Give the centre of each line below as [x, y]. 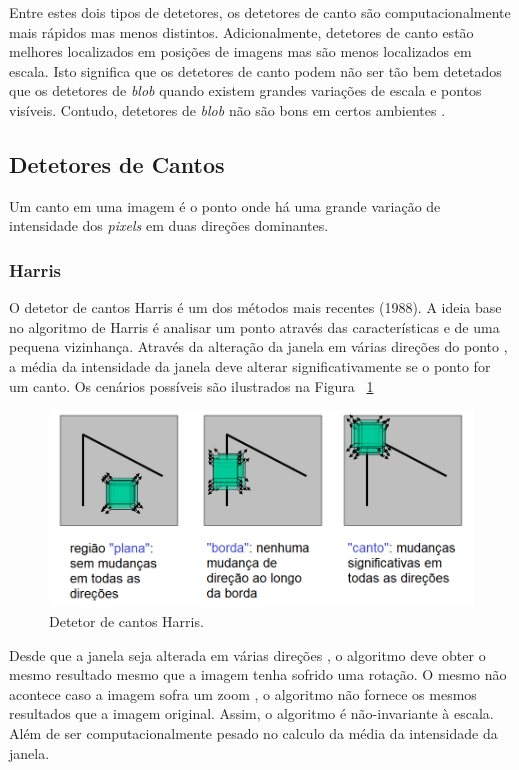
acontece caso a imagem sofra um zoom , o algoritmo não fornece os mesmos [243, 693]
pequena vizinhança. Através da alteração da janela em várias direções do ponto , [258, 346]
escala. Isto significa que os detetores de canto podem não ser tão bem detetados [255, 70]
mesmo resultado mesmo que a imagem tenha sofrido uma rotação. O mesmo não [258, 674]
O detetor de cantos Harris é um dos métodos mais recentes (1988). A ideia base [255, 307]
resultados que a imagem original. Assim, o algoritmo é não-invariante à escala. [251, 713]
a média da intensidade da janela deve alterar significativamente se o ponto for [250, 365]
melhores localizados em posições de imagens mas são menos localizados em [240, 51]
